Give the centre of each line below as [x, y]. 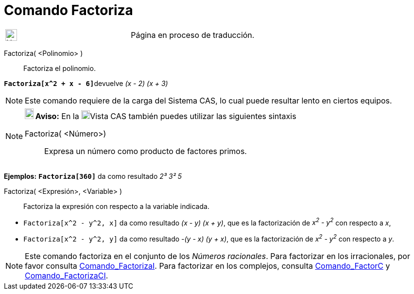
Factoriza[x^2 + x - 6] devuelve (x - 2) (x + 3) [86, 83]
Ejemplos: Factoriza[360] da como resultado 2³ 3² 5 [93, 176]
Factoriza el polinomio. [60, 68]
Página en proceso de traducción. [193, 35]
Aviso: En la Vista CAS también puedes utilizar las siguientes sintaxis [166, 116]
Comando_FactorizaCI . [67, 276]
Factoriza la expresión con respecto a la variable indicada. [116, 206]
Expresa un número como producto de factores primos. [146, 151]
